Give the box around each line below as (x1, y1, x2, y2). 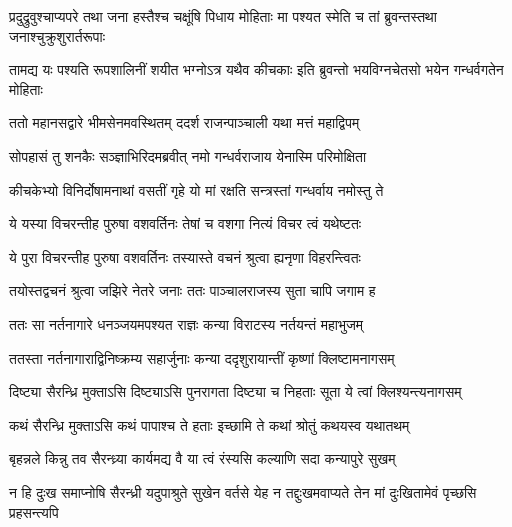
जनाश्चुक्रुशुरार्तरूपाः (9, 25, 105, 46)
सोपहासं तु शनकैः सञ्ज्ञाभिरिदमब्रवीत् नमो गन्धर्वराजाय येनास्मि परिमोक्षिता (9, 145, 367, 166)
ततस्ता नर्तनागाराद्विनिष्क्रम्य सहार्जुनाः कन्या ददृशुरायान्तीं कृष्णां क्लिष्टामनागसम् (9, 347, 395, 368)
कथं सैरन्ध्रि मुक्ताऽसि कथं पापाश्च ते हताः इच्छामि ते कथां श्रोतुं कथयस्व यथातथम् (9, 414, 410, 435)
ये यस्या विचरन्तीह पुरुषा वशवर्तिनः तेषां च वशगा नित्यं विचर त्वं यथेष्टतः (9, 213, 362, 234)
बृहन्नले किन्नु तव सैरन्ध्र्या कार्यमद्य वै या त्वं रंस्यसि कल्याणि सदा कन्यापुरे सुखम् (9, 448, 396, 469)
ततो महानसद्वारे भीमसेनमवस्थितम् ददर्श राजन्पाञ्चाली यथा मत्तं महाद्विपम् (9, 112, 360, 133)
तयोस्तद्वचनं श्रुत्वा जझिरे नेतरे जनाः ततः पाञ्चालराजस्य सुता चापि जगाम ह (9, 280, 376, 301)
